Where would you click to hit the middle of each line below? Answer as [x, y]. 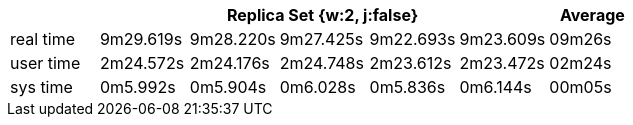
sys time [41, 87]
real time [43, 39]
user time [45, 63]
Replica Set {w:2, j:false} [323, 15]
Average [592, 15]
